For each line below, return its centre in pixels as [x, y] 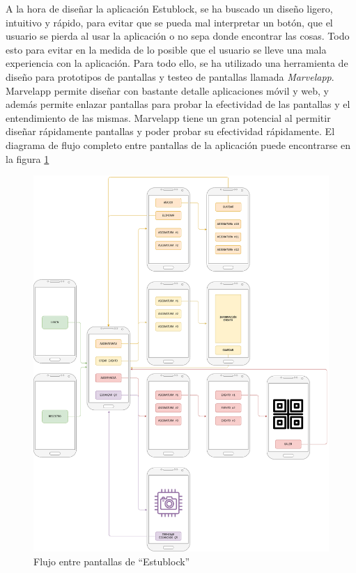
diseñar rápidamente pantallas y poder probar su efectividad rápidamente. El [170, 131]
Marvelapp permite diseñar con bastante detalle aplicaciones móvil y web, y [167, 90]
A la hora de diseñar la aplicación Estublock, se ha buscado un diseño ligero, [169, 8]
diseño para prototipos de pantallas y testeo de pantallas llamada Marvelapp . [170, 76]
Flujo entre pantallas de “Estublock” [112, 561]
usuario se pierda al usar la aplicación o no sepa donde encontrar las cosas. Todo [178, 36]
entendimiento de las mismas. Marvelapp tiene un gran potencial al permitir [168, 117]
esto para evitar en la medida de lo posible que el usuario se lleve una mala [166, 49]
